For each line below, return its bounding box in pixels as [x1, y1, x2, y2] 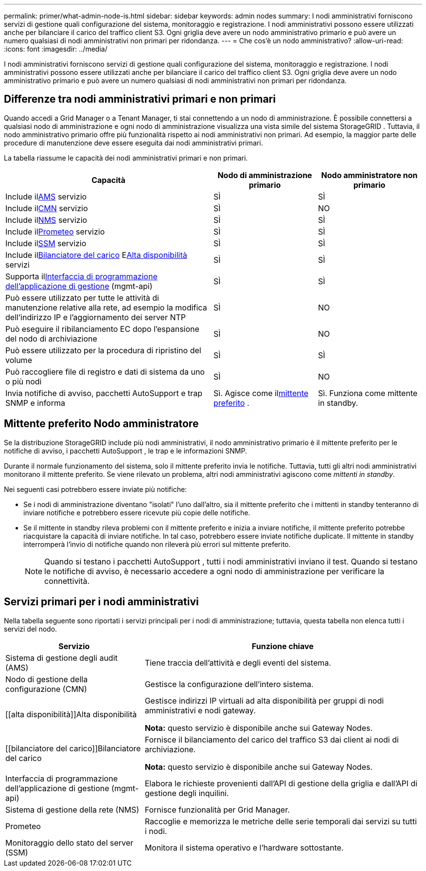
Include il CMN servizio [5, 203, 88, 213]
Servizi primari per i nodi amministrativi [4, 596, 199, 608]
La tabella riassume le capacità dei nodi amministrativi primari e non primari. [4, 153, 248, 162]
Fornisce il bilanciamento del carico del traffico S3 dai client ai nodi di [144, 734, 399, 744]
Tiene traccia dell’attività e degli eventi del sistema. [144, 657, 331, 668]
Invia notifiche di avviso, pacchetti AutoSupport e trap [5, 388, 202, 398]
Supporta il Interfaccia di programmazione [5, 271, 158, 281]
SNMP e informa [5, 398, 65, 408]
